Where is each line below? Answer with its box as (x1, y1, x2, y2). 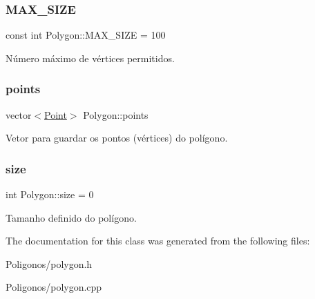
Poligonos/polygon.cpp (6, 280, 102, 294)
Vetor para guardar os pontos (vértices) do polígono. (6, 131, 228, 145)
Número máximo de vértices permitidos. (6, 50, 175, 65)
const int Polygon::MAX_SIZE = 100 (6, 28, 166, 42)
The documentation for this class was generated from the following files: (6, 233, 310, 248)
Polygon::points (83, 107, 149, 122)
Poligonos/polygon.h (6, 256, 93, 271)
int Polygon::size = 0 (6, 187, 94, 202)
